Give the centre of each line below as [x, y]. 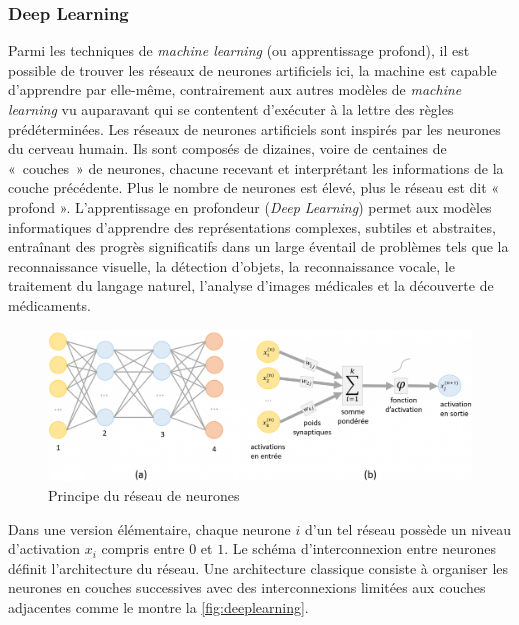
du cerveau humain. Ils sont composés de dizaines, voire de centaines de [227, 148]
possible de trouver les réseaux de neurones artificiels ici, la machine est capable [252, 69]
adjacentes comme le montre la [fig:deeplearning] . [158, 607]
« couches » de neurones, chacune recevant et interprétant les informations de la [256, 167]
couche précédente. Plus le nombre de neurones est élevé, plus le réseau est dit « [254, 187]
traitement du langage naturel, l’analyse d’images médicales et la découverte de [251, 285]
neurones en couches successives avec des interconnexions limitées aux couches [247, 587]
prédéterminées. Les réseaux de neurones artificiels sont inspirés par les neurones [254, 128]
